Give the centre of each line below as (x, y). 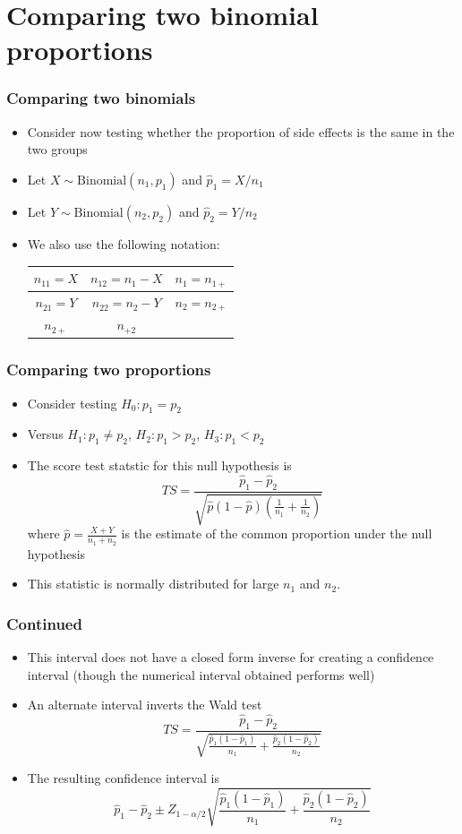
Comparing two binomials (101, 98)
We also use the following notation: (124, 243)
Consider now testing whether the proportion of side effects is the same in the (241, 131)
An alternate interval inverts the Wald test (145, 705)
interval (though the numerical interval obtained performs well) (201, 674)
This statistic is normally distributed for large (153, 584)
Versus (45, 434)
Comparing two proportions (109, 370)
